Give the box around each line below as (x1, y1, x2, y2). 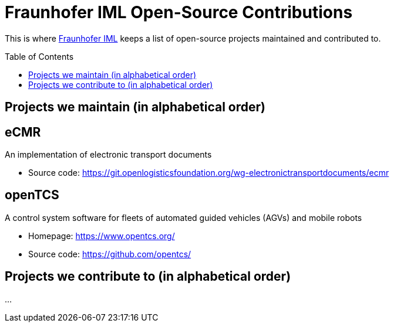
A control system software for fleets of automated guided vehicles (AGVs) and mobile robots (5, 212, 362, 223)
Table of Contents (5, 51, 74, 62)
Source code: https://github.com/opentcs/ (28, 248, 191, 259)
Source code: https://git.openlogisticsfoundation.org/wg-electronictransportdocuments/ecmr (28, 168, 389, 178)
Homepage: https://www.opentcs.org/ (28, 230, 175, 241)
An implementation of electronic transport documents (5, 149, 212, 160)
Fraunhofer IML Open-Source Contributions (5, 2, 353, 22)
